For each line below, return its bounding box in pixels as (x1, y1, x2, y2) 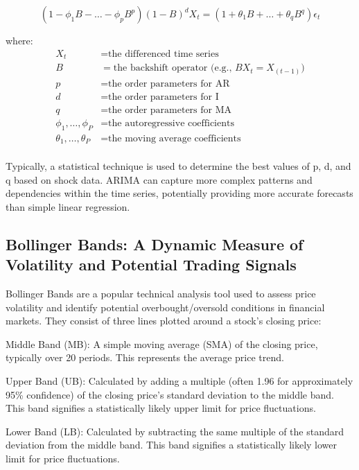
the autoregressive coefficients (108, 118, 234, 128)
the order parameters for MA (108, 105, 232, 115)
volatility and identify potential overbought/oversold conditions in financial (6, 299, 325, 314)
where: (6, 33, 33, 47)
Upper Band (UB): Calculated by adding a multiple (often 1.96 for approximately (6, 374, 353, 388)
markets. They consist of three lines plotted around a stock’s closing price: (6, 313, 322, 328)
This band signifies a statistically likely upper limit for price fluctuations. (6, 401, 316, 415)
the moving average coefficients (108, 133, 241, 143)
